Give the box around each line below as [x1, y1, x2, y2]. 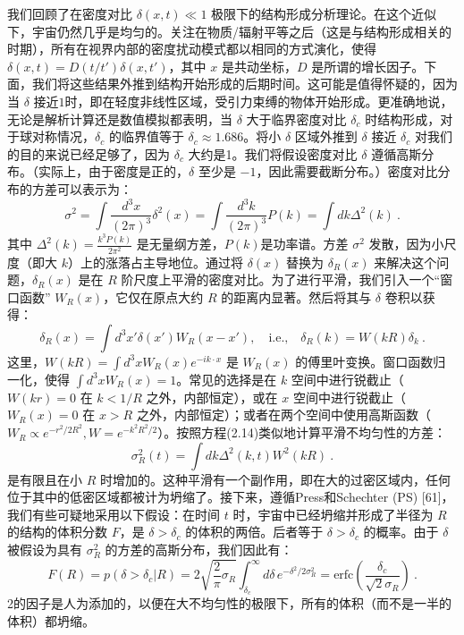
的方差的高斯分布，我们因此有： [105, 540, 293, 559]
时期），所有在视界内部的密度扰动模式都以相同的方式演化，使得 [7, 39, 376, 58]
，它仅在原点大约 [103, 287, 204, 306]
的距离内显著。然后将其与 [221, 287, 372, 306]
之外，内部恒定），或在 [146, 387, 278, 406]
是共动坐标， [221, 56, 297, 75]
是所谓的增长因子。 [311, 56, 425, 75]
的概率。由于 [363, 522, 439, 541]
